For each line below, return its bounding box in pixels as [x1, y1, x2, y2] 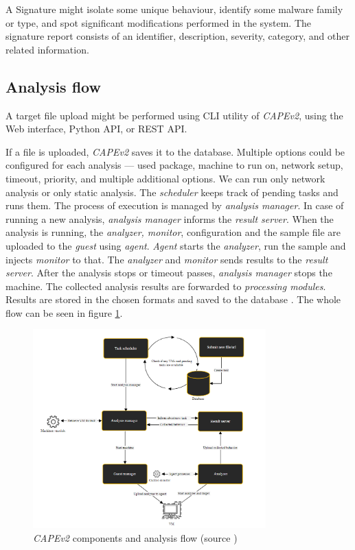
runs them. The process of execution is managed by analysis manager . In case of [5, 198, 344, 213]
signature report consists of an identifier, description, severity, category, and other [5, 29, 350, 43]
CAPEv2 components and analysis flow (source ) [33, 530, 238, 545]
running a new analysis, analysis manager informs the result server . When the [5, 211, 334, 226]
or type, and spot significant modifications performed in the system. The [5, 15, 312, 29]
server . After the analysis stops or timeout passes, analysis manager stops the [5, 265, 332, 280]
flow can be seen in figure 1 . [5, 305, 123, 320]
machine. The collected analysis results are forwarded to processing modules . [5, 278, 326, 293]
